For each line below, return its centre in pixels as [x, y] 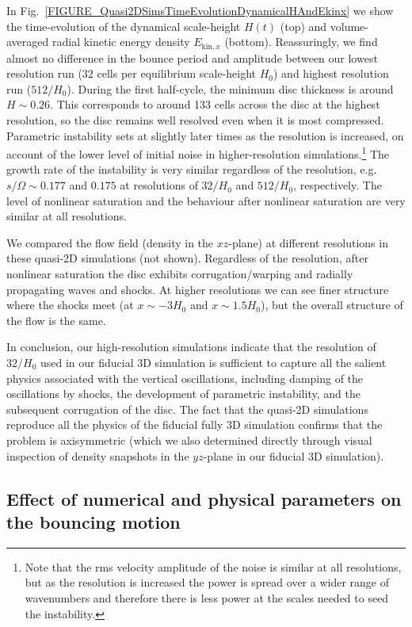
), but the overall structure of [332, 305]
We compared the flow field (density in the [110, 242]
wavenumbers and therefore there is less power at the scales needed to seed [207, 597]
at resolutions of [159, 185]
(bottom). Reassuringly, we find [301, 42]
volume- [349, 26]
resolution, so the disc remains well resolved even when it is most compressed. [195, 120]
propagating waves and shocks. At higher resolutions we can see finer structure [198, 289]
